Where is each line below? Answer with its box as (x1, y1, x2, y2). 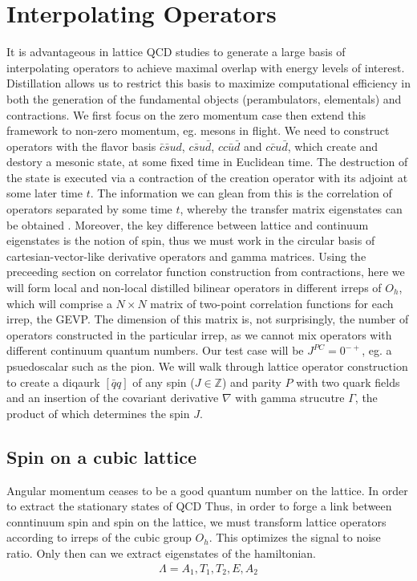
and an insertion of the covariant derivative (6, 389, 219, 406)
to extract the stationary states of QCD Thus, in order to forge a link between (6, 498, 392, 514)
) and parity (221, 373, 281, 390)
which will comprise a (6, 295, 112, 311)
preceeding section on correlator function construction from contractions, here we (6, 263, 405, 280)
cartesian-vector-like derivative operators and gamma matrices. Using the (6, 247, 366, 264)
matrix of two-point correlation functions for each (150, 295, 394, 311)
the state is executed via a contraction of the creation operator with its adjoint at (6, 169, 408, 185)
